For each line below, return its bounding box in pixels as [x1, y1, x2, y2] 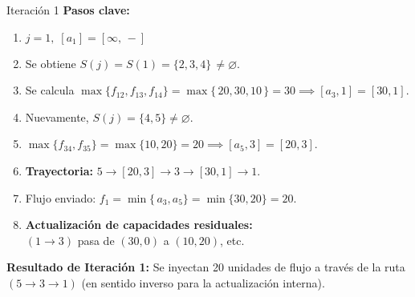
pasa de [77, 231, 115, 248]
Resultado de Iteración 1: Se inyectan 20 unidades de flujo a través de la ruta [6, 259, 405, 275]
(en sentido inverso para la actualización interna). [81, 274, 325, 291]
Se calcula [25, 82, 75, 98]
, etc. [220, 231, 245, 248]
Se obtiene [25, 54, 76, 71]
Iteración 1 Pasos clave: [6, 2, 130, 18]
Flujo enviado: [25, 189, 96, 206]
